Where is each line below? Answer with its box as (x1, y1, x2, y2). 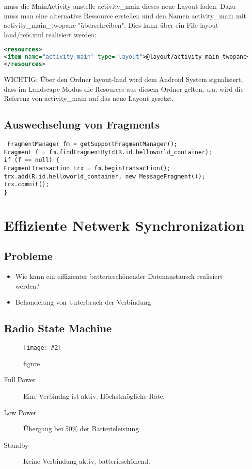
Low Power (4, 407, 37, 417)
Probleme (4, 248, 53, 263)
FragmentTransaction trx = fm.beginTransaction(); (4, 164, 171, 172)
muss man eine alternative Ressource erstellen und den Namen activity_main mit (4, 10, 246, 20)
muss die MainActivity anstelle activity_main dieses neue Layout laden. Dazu (4, 1, 236, 11)
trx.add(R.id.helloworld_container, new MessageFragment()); (4, 173, 205, 180)
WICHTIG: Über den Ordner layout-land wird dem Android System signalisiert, (4, 74, 243, 84)
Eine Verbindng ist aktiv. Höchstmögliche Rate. (23, 390, 165, 401)
